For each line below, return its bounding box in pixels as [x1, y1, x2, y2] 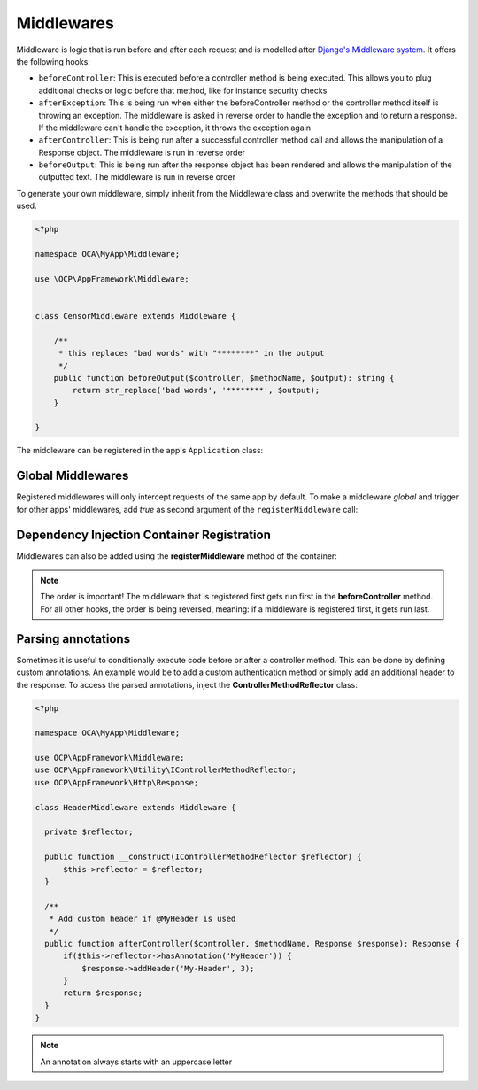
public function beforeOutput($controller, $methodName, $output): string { [53, 373, 395, 383]
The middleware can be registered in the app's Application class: [16, 445, 264, 456]
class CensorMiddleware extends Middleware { [35, 311, 236, 321]
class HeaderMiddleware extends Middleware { [35, 802, 236, 812]
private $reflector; [44, 827, 134, 837]
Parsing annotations [16, 631, 131, 646]
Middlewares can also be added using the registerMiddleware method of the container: [16, 550, 338, 561]
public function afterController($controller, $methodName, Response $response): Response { [44, 939, 460, 948]
